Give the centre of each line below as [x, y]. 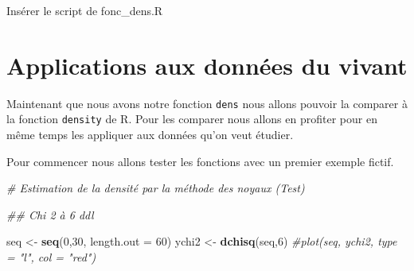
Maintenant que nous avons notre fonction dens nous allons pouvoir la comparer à [207, 103]
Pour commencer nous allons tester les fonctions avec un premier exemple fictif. [200, 161]
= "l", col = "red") [51, 257]
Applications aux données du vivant [207, 65]
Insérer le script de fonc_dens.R [85, 10]
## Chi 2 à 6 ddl [50, 214]
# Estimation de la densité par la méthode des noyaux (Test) [156, 188]
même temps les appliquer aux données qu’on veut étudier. [150, 135]
